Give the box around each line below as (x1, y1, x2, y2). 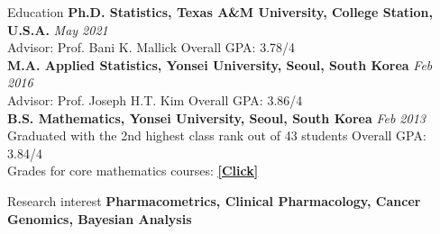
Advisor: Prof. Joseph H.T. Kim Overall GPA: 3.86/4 (7, 90, 303, 109)
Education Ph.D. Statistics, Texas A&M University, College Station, (7, 3, 433, 21)
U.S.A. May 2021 (7, 20, 108, 39)
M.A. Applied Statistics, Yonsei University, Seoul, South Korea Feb (7, 55, 433, 74)
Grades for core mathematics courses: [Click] (7, 161, 259, 180)
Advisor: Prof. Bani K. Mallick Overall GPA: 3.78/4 (7, 38, 296, 57)
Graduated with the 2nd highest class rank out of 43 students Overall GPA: (7, 126, 426, 145)
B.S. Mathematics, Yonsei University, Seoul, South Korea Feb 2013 (7, 108, 426, 127)
